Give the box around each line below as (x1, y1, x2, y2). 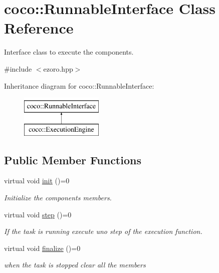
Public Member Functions (4, 152, 141, 167)
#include (4, 63, 32, 74)
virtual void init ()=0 (4, 175, 70, 186)
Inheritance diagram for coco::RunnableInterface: (4, 80, 154, 91)
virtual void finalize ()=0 (4, 242, 81, 253)
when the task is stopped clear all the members (4, 259, 146, 270)
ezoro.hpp (43, 63, 73, 74)
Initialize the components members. (4, 192, 112, 203)
